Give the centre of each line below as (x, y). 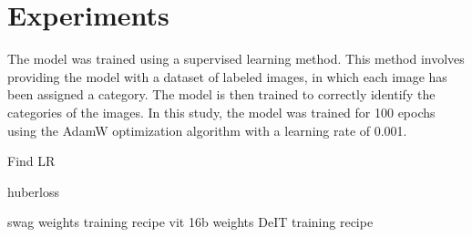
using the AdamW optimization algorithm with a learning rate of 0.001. (207, 130)
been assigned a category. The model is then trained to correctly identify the (221, 94)
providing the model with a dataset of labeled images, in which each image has (227, 76)
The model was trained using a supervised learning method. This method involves (236, 59)
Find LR (31, 161)
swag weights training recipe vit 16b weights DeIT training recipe (190, 222)
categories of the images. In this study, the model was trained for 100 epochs (221, 112)
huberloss (33, 191)
